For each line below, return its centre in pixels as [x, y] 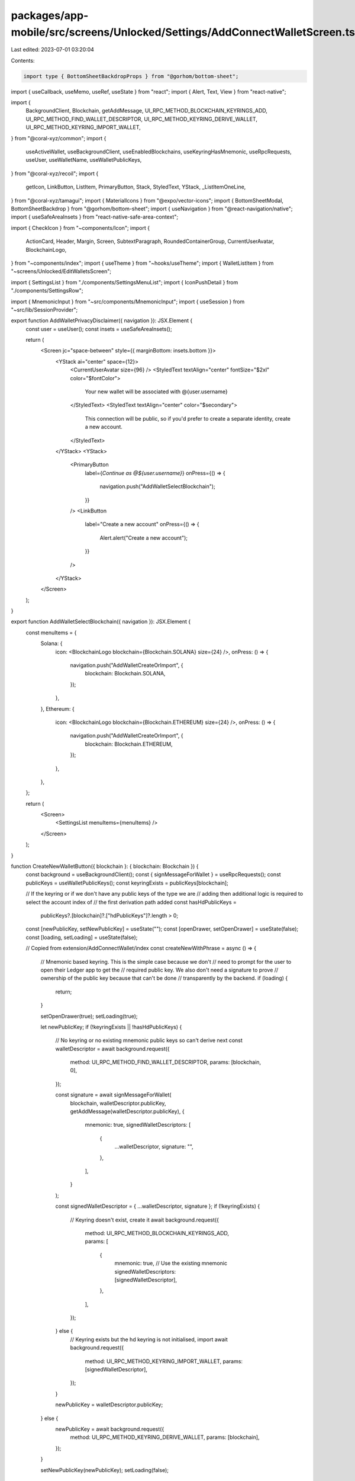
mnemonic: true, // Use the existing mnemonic [171, 1263]
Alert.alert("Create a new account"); [144, 538]
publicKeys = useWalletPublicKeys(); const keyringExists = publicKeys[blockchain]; [127, 883]
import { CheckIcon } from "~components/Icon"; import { [80, 227]
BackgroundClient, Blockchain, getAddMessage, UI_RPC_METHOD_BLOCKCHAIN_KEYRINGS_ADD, [146, 111]
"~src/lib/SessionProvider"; [44, 310]
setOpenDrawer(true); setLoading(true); [89, 1016]
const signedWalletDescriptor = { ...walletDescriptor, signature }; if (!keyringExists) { [158, 1206]
